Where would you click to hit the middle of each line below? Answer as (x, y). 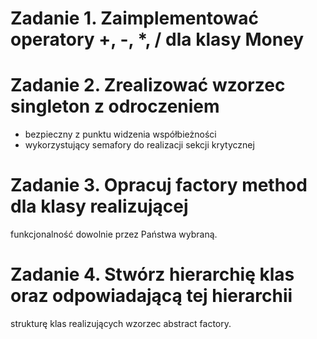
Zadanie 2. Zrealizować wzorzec (148, 85)
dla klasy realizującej (99, 206)
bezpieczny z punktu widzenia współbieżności (120, 134)
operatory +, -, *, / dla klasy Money (157, 39)
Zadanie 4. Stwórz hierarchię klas (152, 274)
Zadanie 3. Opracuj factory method (159, 185)
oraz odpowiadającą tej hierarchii (151, 296)
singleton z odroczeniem (115, 106)
